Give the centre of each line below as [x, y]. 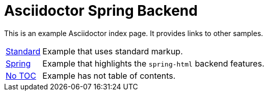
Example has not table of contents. [109, 75]
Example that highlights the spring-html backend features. [153, 63]
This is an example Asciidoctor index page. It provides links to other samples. [134, 33]
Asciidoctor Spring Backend [101, 11]
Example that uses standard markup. [113, 51]
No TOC [21, 75]
